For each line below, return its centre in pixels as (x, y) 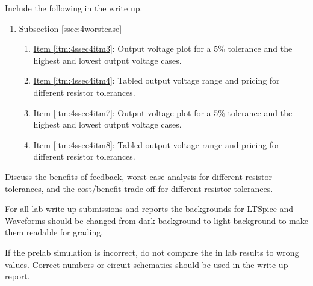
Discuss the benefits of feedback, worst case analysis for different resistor (139, 176)
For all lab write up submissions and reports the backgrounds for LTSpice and (149, 209)
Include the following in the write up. (74, 8)
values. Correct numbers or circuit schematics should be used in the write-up (147, 264)
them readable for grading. (54, 232)
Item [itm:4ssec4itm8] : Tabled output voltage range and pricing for (156, 144)
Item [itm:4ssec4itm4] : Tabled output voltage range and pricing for (156, 80)
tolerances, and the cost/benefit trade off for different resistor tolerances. (139, 188)
